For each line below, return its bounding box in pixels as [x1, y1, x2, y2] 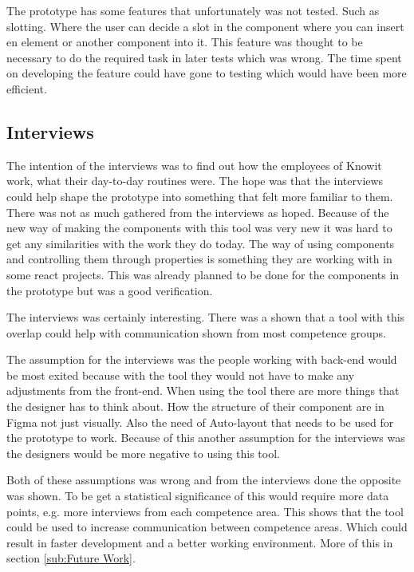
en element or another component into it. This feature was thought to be [6, 34, 363, 50]
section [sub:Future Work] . [6, 550, 136, 566]
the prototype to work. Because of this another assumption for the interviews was [6, 429, 405, 446]
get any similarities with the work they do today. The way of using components [6, 235, 395, 251]
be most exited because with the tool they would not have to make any [6, 366, 355, 383]
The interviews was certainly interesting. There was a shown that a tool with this [6, 309, 405, 325]
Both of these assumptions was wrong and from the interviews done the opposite [6, 471, 401, 488]
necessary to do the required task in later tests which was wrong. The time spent [6, 49, 402, 65]
